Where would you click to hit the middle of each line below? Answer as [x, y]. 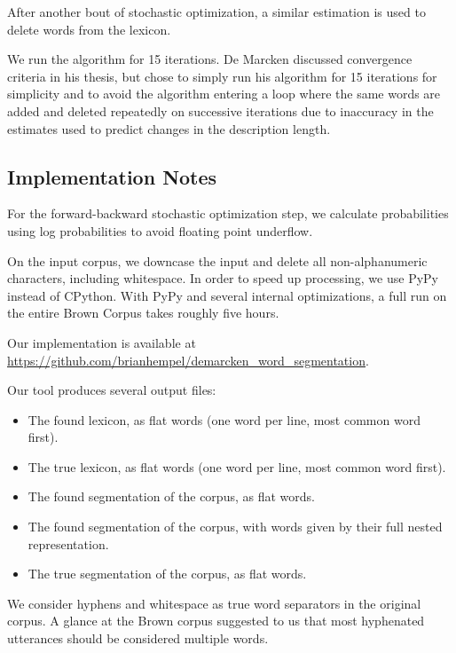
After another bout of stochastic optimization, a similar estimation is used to [216, 12]
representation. [68, 543]
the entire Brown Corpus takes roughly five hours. [143, 313]
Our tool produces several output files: [112, 390]
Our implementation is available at [102, 342]
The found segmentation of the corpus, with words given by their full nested [235, 527]
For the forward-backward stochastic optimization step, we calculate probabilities [228, 213]
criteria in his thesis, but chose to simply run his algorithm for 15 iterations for [222, 76]
